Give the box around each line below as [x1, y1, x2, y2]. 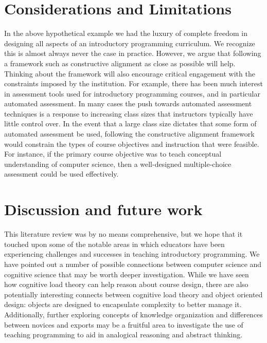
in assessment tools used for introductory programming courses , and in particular [4, 88, 260, 99]
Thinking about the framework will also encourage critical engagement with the [4, 68, 255, 79]
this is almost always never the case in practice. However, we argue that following [4, 48, 261, 59]
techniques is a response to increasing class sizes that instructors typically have [4, 108, 253, 119]
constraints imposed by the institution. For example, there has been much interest [4, 78, 263, 89]
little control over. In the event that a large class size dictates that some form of [4, 118, 257, 129]
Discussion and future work [4, 199, 203, 220]
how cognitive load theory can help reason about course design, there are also [4, 279, 248, 290]
